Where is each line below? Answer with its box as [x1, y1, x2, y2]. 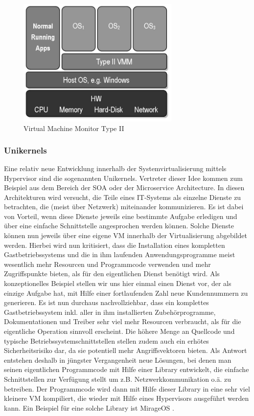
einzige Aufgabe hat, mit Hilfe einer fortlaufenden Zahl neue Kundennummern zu [4, 287, 248, 298]
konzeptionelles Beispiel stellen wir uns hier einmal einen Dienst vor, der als [4, 278, 231, 288]
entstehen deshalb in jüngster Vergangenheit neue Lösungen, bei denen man [4, 354, 231, 365]
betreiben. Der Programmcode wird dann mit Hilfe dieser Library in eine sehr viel [4, 383, 250, 394]
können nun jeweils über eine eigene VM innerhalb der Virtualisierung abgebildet [4, 230, 248, 241]
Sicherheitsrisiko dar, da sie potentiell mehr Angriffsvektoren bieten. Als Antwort [4, 345, 247, 355]
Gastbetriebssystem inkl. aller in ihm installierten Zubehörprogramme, [4, 307, 216, 317]
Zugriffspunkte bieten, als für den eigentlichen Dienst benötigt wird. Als [4, 268, 220, 279]
